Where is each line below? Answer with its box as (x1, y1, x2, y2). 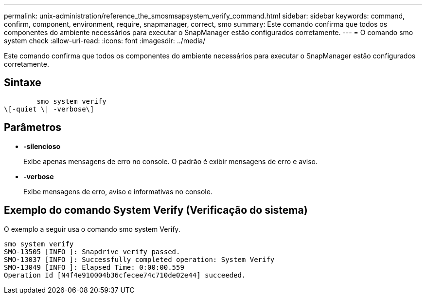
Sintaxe (4, 76, 41, 89)
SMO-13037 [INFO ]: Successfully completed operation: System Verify (4, 255, 275, 263)
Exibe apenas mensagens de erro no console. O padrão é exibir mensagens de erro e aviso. (23, 157, 318, 166)
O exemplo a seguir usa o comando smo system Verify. (4, 224, 180, 233)
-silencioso (23, 142, 61, 150)
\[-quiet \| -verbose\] (4, 105, 94, 113)
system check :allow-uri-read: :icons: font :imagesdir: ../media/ (4, 37, 206, 45)
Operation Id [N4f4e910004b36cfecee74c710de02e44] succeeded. (4, 271, 246, 279)
